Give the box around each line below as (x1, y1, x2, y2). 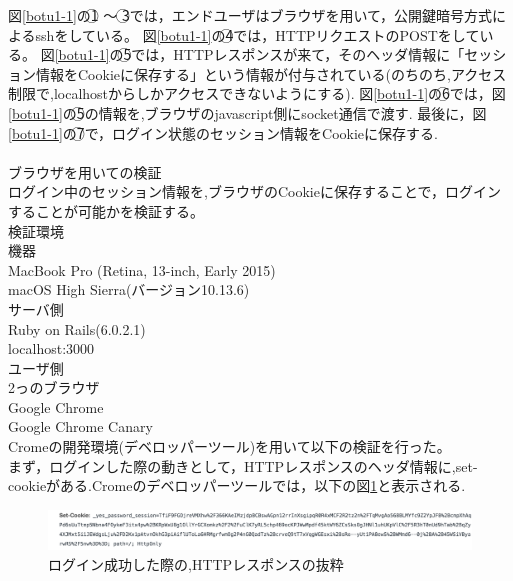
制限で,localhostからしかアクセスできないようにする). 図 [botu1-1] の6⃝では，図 (8, 83, 506, 104)
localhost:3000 (8, 338, 95, 359)
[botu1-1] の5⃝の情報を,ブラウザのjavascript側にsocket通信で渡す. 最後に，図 (8, 102, 487, 123)
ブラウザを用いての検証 (8, 161, 162, 182)
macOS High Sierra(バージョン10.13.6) (8, 279, 250, 300)
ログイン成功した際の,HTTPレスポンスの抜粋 (48, 553, 344, 574)
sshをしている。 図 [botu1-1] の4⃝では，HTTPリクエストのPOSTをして (35, 24, 480, 45)
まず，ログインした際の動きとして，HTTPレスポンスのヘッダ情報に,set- (8, 455, 478, 476)
